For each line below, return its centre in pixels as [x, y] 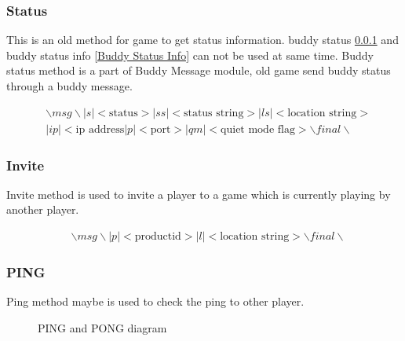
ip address [100, 129]
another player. [43, 209]
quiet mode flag [258, 129]
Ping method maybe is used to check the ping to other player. [155, 301]
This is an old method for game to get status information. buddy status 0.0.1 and [202, 40]
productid [158, 237]
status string [213, 113]
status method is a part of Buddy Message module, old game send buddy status [199, 70]
